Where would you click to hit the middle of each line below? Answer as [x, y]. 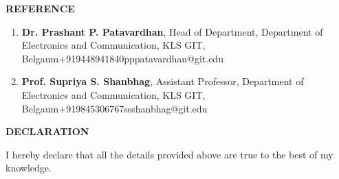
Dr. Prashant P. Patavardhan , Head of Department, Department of [172, 31]
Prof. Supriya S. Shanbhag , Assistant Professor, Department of [163, 81]
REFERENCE [40, 8]
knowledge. [29, 168]
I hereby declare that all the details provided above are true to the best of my [169, 154]
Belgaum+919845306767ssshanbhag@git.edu [114, 108]
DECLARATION [47, 131]
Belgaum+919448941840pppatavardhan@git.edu [122, 58]
